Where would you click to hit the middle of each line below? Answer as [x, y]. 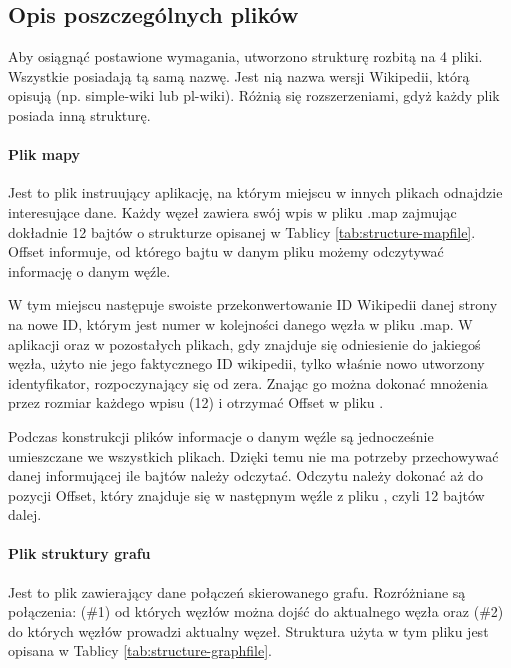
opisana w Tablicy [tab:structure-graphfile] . [140, 650]
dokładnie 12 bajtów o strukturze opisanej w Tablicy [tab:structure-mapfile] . [242, 231]
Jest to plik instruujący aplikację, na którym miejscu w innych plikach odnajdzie [255, 192]
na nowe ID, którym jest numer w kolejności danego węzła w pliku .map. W [240, 323]
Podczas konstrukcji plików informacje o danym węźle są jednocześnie [221, 435]
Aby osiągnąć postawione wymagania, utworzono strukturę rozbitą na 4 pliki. [245, 56]
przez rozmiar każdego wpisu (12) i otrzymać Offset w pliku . [196, 402]
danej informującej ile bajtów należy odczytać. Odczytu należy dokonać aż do [245, 475]
